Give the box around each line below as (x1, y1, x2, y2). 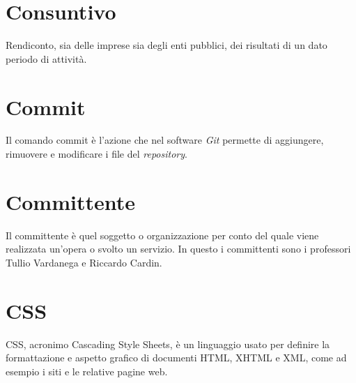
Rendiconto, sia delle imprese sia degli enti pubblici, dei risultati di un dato (6, 38, 327, 52)
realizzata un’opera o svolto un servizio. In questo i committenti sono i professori (6, 241, 351, 256)
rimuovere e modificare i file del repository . (6, 147, 187, 161)
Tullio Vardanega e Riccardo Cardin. (6, 255, 162, 269)
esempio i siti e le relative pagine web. (6, 363, 168, 378)
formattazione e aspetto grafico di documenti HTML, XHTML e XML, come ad (6, 350, 347, 365)
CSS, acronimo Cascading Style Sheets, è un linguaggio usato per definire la (6, 336, 330, 351)
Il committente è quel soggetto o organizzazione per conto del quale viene (6, 227, 319, 242)
